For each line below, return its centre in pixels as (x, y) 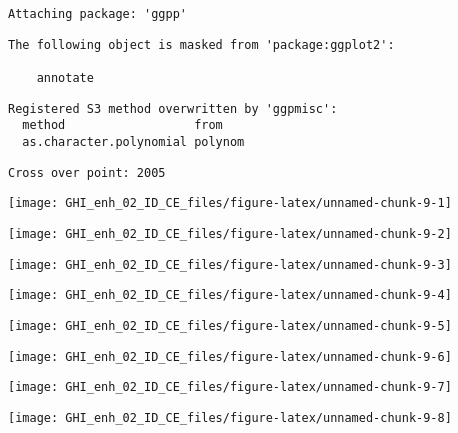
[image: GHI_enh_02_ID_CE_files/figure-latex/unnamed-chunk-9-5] (230, 325)
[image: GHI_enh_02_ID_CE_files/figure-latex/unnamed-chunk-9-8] (230, 417)
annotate (65, 77)
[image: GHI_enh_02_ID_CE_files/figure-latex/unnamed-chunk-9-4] (230, 295)
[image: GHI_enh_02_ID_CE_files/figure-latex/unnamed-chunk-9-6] (230, 356)
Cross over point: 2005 (87, 172)
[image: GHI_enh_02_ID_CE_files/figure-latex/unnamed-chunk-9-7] (230, 387)
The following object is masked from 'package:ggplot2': (201, 44)
